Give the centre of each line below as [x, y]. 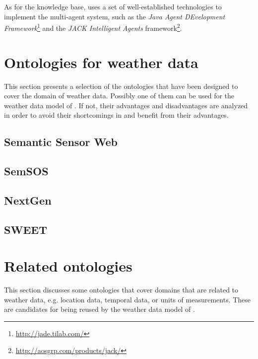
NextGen [28, 200]
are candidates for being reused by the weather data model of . [99, 309]
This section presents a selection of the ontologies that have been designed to [121, 86]
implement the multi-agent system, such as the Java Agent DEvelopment [115, 16]
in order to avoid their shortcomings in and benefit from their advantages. [116, 115]
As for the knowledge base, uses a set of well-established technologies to [113, 6]
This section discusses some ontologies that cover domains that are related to [121, 290]
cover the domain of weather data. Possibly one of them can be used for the [119, 96]
